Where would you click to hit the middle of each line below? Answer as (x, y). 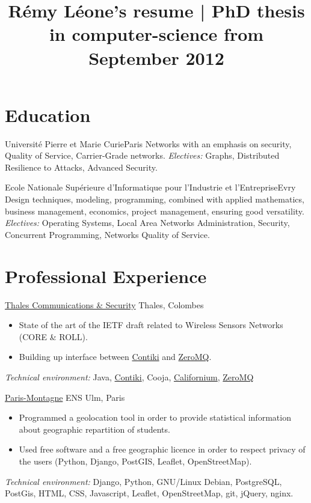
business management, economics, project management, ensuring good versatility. (155, 211)
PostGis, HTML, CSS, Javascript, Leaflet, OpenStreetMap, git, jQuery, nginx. (149, 493)
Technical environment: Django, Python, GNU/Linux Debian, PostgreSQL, (143, 481)
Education (48, 114)
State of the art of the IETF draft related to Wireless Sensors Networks (151, 325)
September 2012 (156, 57)
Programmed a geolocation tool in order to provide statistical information (155, 417)
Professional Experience (106, 276)
